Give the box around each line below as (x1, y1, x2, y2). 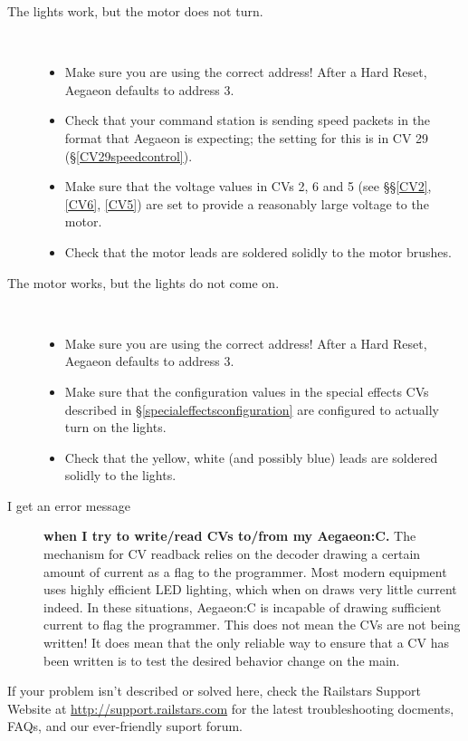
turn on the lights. (64, 418, 167, 437)
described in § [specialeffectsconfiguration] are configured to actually (64, 399, 440, 419)
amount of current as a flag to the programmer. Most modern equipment (43, 562, 447, 581)
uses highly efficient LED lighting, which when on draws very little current (43, 580, 457, 599)
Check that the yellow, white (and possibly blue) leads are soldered (64, 447, 438, 467)
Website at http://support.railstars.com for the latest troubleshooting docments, (7, 698, 454, 717)
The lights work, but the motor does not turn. (7, 2, 263, 20)
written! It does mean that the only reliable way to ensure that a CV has (43, 633, 449, 652)
